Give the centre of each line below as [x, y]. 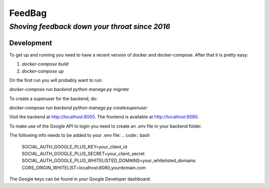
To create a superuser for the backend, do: [53, 98]
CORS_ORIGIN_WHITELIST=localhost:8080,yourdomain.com [84, 167]
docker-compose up [43, 71]
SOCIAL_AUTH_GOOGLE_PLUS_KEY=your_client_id [74, 146]
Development [31, 43]
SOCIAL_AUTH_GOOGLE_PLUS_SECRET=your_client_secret [83, 154]
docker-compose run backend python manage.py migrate [69, 89]
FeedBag [28, 13]
